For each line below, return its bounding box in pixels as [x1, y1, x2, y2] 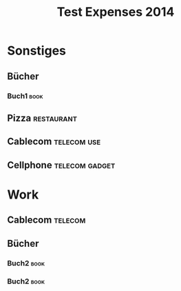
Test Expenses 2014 [56, 4, 175, 20]
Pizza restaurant [7, 112, 78, 124]
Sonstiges [7, 43, 67, 59]
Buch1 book [7, 91, 43, 101]
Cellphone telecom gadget [7, 159, 116, 171]
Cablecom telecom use [7, 136, 101, 148]
